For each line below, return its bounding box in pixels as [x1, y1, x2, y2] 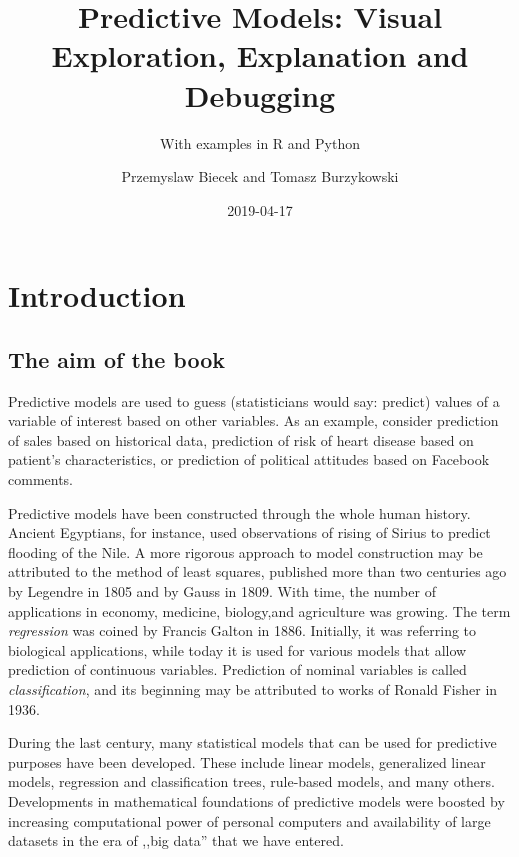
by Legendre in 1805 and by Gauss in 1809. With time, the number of [8, 581, 436, 602]
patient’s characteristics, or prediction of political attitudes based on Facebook [8, 449, 490, 470]
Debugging [184, 74, 336, 115]
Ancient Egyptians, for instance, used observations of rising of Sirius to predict [8, 522, 491, 543]
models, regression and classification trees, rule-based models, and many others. [8, 771, 495, 792]
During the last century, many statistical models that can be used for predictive [8, 732, 497, 753]
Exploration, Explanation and [51, 35, 469, 76]
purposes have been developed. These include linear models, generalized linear [8, 751, 486, 772]
